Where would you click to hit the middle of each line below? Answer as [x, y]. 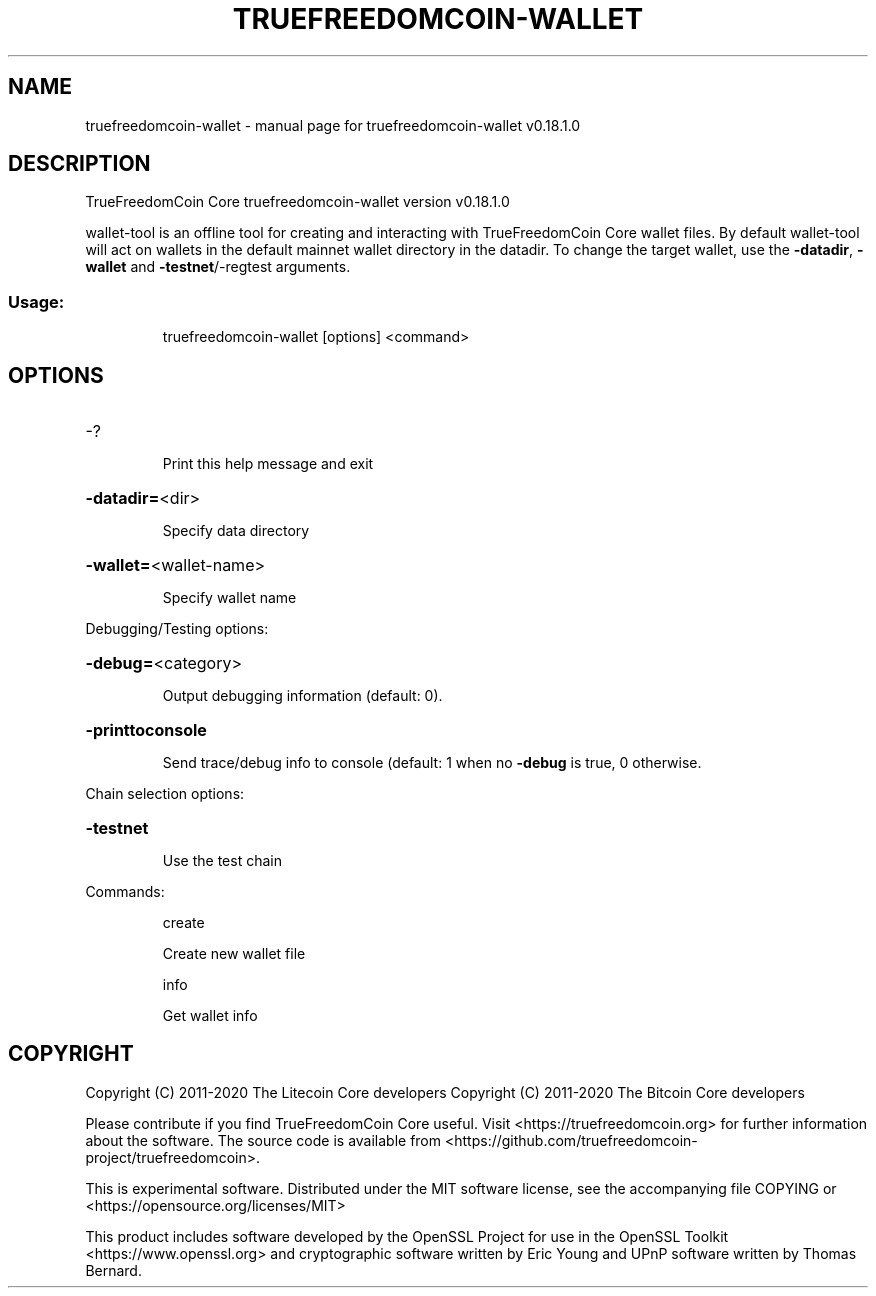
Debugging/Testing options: [177, 629]
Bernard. [113, 1270]
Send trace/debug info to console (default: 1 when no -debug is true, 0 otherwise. [432, 763]
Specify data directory [236, 531]
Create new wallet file [234, 954]
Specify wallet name [229, 598]
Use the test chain [222, 861]
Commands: [125, 892]
